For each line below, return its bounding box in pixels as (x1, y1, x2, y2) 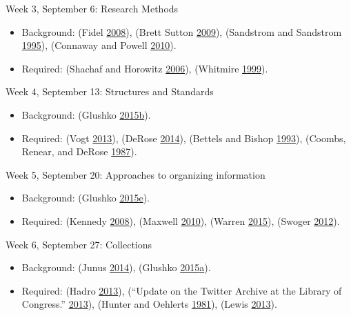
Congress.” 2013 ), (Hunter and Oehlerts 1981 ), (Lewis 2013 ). (21, 297, 277, 311)
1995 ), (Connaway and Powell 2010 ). (21, 38, 177, 52)
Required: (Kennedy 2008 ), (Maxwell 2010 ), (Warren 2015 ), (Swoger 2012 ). (21, 213, 340, 228)
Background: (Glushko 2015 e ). (21, 190, 150, 205)
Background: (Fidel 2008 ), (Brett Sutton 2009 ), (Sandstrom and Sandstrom (21, 24, 342, 39)
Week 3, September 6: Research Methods (6, 1, 179, 15)
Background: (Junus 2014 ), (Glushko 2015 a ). (21, 260, 211, 275)
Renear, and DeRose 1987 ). (21, 144, 137, 159)
